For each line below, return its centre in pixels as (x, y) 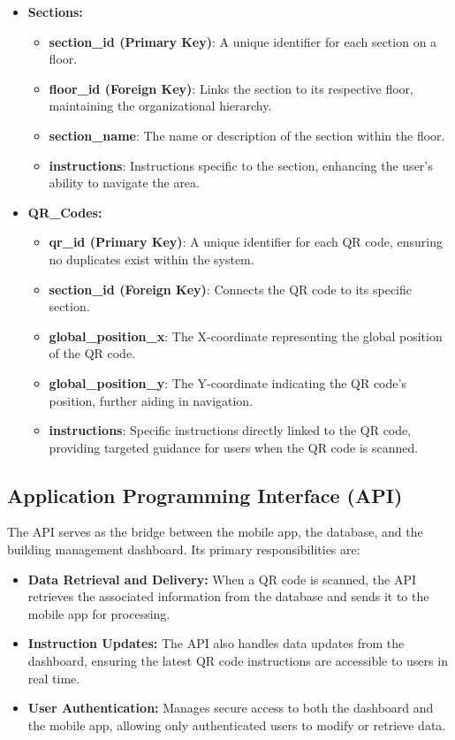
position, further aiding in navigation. (151, 400)
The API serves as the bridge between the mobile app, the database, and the (215, 532)
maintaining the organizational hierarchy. (160, 106)
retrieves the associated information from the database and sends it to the (228, 596)
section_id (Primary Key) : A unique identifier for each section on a (243, 41)
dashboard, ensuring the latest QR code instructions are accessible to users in (238, 661)
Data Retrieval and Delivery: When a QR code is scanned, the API (222, 579)
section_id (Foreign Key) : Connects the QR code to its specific (230, 289)
